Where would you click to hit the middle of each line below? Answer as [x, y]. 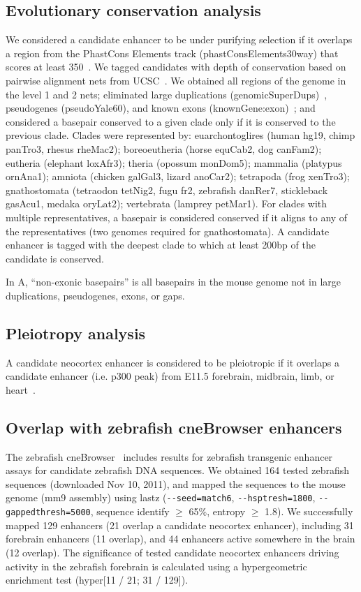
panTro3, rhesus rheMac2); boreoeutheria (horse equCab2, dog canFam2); [164, 148]
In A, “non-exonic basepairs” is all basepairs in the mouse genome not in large [174, 282]
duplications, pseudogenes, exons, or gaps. [95, 295]
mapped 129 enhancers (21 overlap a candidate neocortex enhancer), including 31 [180, 525]
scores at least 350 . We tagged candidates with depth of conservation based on [176, 67]
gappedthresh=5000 [48, 513]
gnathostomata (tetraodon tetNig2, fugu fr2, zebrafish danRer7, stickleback [167, 190]
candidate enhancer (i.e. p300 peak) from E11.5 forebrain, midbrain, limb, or [170, 376]
